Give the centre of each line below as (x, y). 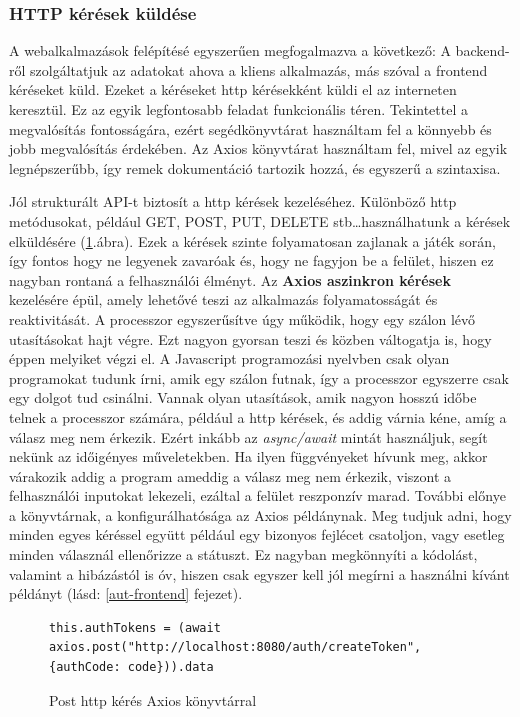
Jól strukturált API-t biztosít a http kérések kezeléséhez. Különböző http (233, 201)
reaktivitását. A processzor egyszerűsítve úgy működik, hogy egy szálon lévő (242, 318)
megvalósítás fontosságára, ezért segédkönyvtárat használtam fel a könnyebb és (250, 128)
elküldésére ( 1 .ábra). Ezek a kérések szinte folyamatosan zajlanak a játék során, (252, 240)
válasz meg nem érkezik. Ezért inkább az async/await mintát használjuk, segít (248, 436)
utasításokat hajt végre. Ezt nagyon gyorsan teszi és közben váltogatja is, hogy (250, 338)
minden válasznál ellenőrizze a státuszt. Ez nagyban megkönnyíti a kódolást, (243, 554)
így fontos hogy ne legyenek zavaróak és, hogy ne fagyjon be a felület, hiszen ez (251, 260)
